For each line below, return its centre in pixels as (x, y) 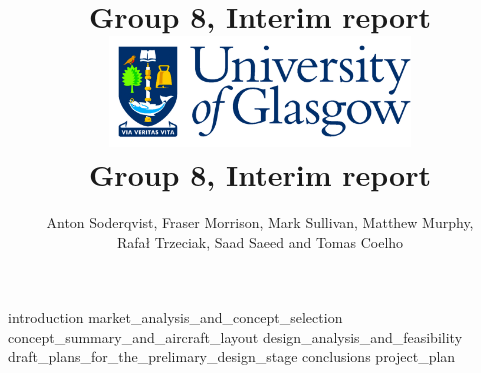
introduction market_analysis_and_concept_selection (175, 317)
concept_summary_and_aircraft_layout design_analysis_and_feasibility (235, 336)
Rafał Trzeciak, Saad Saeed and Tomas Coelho (260, 241)
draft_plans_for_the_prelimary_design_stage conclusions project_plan (232, 356)
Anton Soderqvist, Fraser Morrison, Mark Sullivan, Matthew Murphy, (260, 221)
